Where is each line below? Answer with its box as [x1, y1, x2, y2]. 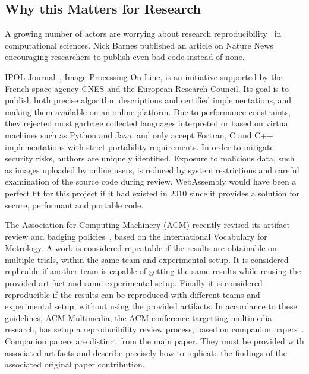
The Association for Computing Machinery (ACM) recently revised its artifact [5, 218, 291, 231]
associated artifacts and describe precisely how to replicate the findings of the [5, 346, 288, 359]
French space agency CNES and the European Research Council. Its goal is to [5, 82, 289, 94]
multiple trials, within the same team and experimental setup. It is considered [5, 253, 289, 265]
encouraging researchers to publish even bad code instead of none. [5, 50, 245, 63]
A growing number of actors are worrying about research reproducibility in [5, 27, 282, 40]
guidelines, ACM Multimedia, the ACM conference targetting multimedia [5, 311, 272, 324]
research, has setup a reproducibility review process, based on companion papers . [5, 323, 304, 335]
